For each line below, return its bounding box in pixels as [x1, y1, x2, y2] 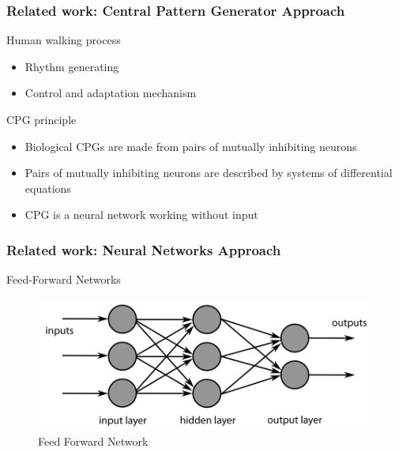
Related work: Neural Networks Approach [6, 239, 281, 259]
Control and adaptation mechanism [24, 85, 197, 101]
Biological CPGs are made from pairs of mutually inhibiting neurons [24, 137, 357, 154]
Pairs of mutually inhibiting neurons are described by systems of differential [24, 164, 393, 181]
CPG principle [6, 111, 77, 127]
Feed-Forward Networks [6, 271, 121, 288]
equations [24, 179, 71, 196]
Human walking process [6, 32, 121, 48]
